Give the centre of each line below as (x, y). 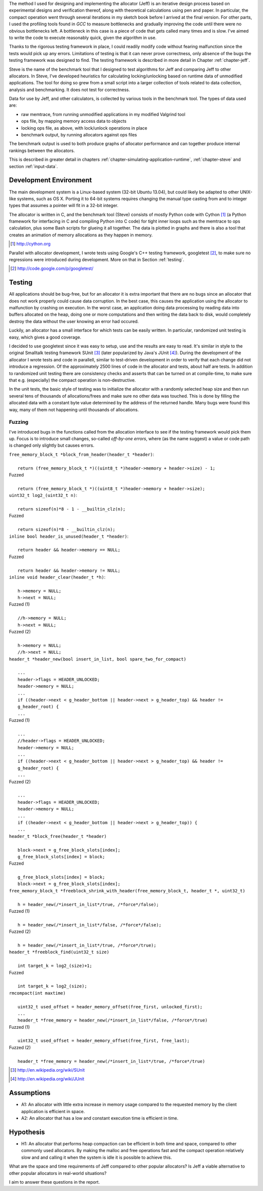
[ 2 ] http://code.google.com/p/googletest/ (52, 268)
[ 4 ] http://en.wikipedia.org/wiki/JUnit (47, 1079)
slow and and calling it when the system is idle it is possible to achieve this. (97, 1157)
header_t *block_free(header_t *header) (58, 836)
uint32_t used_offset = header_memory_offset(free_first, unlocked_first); (110, 1007)
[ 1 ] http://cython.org (30, 244)
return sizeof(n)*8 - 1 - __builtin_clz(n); (72, 509)
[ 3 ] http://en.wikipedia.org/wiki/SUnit (48, 1070)
